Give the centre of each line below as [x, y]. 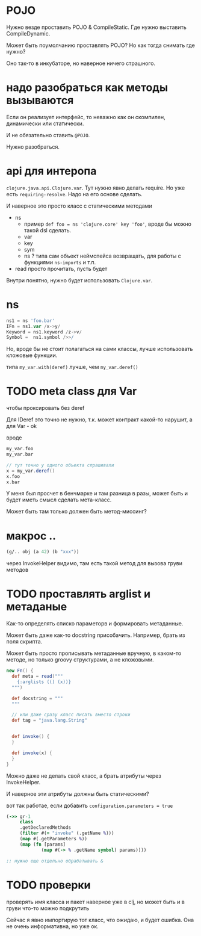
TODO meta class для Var [72, 391]
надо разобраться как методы [87, 88]
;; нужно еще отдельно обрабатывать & [55, 861]
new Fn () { [20, 671]
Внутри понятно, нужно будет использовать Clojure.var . [79, 280]
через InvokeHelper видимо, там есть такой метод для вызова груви [94, 563]
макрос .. [31, 536]
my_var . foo [20, 449]
